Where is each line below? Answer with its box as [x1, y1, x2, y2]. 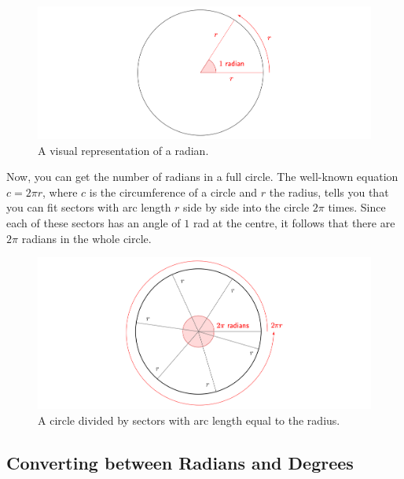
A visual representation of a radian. [38, 142, 209, 158]
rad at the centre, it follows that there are [193, 215, 395, 231]
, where [42, 183, 78, 200]
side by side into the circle [183, 199, 310, 216]
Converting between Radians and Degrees [6, 450, 354, 474]
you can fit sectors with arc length [6, 199, 171, 216]
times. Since [328, 199, 386, 216]
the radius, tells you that [269, 183, 389, 200]
